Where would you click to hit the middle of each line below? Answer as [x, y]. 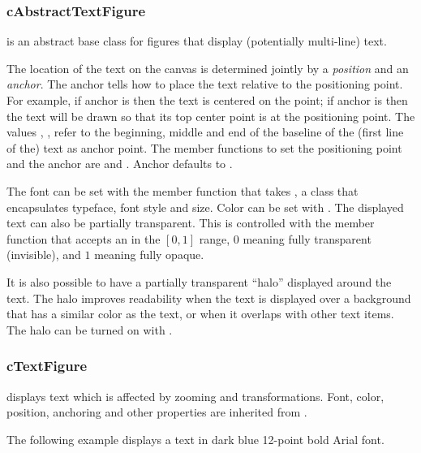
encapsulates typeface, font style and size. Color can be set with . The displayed [205, 207]
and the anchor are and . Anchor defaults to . [120, 164]
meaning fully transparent [307, 238]
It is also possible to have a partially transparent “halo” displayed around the [199, 281]
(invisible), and [44, 255]
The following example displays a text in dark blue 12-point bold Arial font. [195, 439]
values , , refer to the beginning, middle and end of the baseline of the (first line [205, 132]
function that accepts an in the [84, 238]
